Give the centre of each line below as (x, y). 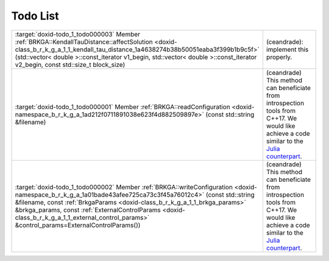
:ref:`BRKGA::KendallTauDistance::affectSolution (84, 41)
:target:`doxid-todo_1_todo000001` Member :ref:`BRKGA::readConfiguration (123, 106)
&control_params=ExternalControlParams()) (78, 225)
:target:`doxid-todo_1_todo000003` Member (77, 34)
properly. (279, 57)
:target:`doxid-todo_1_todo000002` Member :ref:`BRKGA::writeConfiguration (124, 187)
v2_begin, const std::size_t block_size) (70, 64)
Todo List (35, 16)
